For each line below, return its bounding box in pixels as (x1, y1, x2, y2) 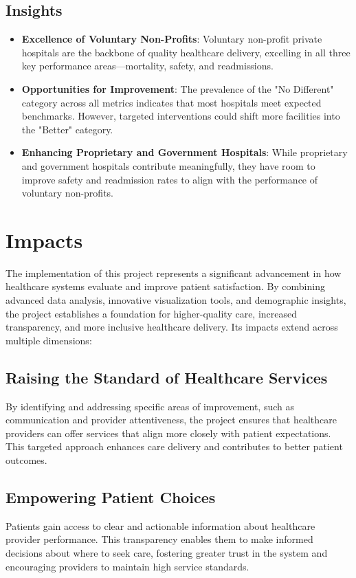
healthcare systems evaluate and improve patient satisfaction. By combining (5, 279, 325, 293)
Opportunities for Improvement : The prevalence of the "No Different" (21, 81, 334, 96)
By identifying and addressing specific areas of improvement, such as (5, 399, 294, 413)
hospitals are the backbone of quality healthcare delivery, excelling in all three (21, 45, 351, 59)
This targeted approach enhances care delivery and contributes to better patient (5, 439, 343, 454)
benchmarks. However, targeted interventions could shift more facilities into (21, 109, 340, 123)
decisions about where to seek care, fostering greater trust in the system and (5, 545, 328, 559)
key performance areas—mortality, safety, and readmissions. (21, 58, 274, 73)
